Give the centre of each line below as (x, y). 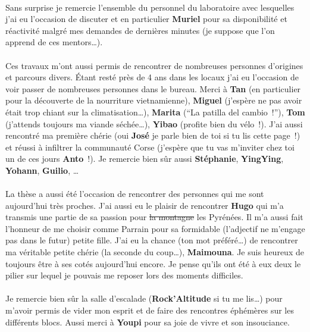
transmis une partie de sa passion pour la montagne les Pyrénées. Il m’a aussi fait (154, 217)
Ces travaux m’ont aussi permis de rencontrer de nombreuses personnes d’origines (154, 65)
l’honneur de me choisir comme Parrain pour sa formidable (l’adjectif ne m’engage (155, 228)
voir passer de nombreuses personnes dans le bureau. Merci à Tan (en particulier (153, 88)
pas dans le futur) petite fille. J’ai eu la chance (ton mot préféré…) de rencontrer (152, 240)
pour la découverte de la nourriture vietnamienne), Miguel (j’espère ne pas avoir (154, 100)
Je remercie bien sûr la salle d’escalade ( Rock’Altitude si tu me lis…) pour (144, 298)
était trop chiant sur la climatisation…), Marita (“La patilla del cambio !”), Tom (155, 112)
